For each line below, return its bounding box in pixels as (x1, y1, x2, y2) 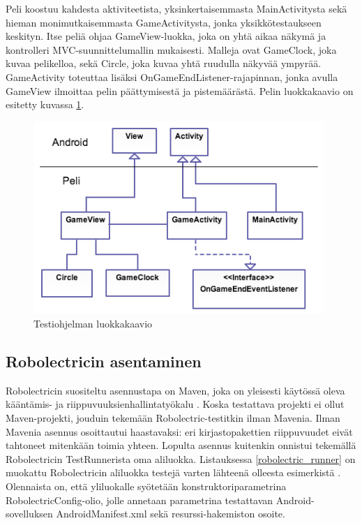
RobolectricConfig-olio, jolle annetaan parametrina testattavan (6, 492, 273, 507)
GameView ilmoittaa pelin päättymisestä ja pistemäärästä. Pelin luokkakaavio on (6, 83, 354, 98)
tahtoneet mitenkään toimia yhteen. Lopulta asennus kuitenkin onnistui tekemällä (6, 438, 356, 452)
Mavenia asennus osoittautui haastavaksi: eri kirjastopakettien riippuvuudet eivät (6, 424, 353, 439)
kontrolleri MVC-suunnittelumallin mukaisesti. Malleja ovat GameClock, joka (6, 42, 337, 57)
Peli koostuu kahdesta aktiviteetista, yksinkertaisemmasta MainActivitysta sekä (6, 1, 347, 15)
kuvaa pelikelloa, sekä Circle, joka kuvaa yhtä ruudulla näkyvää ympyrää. (6, 56, 322, 71)
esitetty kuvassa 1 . (6, 97, 84, 112)
